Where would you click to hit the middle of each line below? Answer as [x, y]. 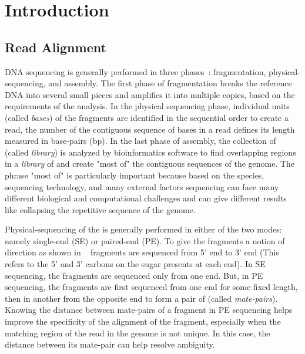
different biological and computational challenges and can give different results [146, 198]
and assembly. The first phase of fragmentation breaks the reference [170, 83]
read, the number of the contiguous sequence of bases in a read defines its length [150, 129]
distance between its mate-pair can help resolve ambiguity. [110, 344]
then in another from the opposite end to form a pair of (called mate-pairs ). [141, 298]
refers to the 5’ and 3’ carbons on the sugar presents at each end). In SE [135, 264]
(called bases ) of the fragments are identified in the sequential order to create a [147, 117]
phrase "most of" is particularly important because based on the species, [135, 175]
